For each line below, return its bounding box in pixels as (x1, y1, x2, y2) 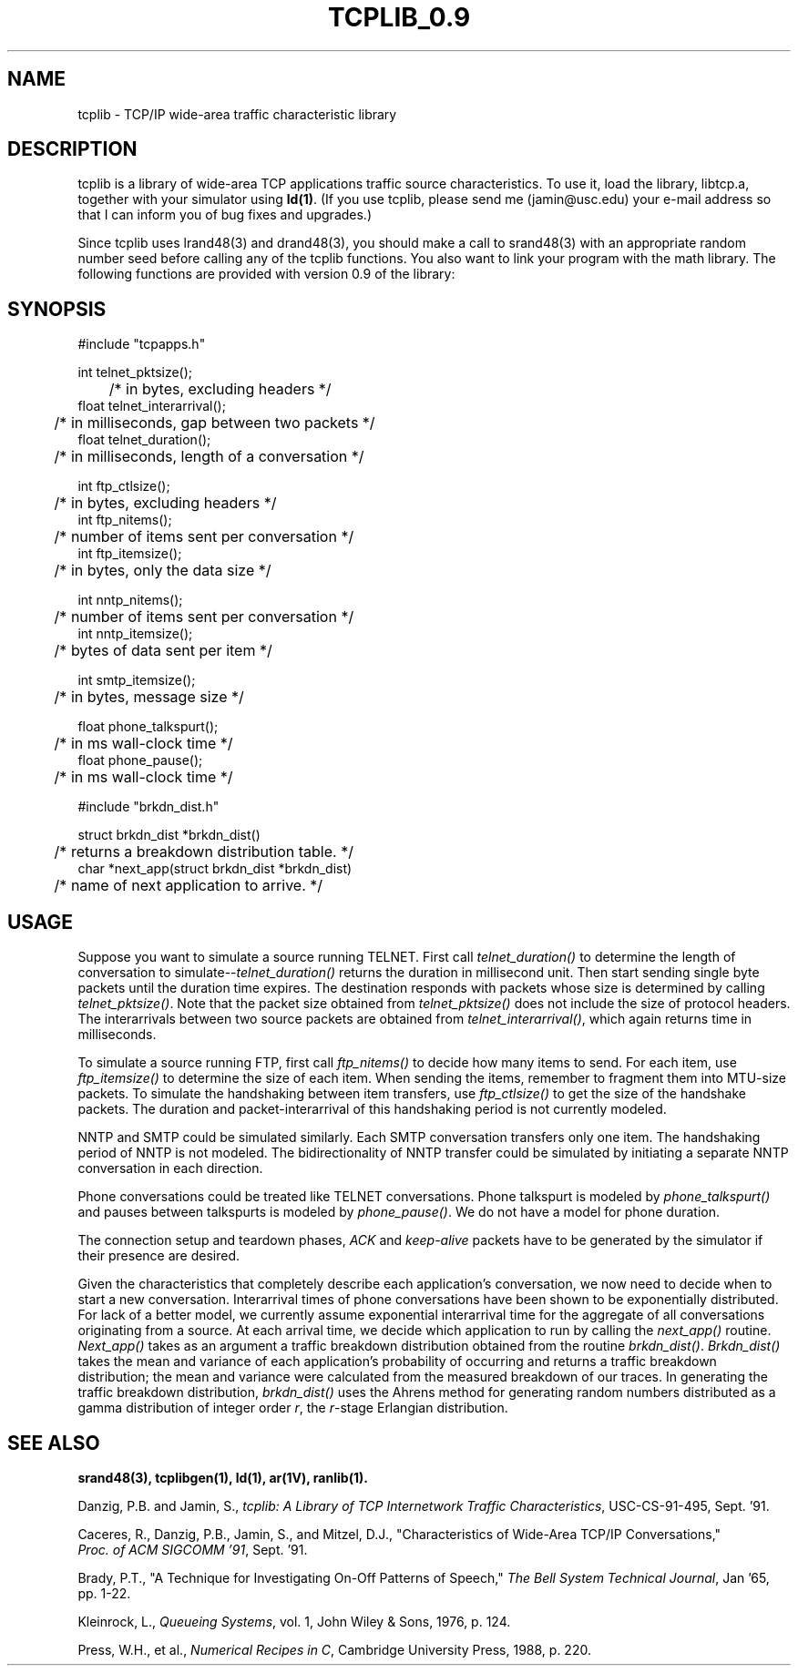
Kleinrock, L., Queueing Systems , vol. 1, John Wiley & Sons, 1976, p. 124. (77, 1613, 511, 1629)
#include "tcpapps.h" (77, 336, 206, 352)
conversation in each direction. (77, 1160, 263, 1177)
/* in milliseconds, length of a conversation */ (54, 447, 364, 466)
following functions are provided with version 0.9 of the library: (77, 266, 455, 282)
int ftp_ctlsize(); (77, 478, 170, 495)
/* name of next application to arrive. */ (54, 876, 323, 895)
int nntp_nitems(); (77, 592, 183, 608)
